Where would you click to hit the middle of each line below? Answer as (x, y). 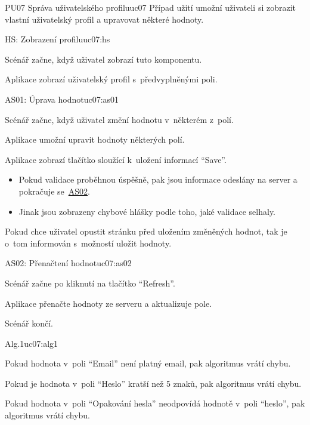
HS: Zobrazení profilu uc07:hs (58, 39)
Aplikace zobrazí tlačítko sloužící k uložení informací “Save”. (116, 159)
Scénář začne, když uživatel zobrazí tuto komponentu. (103, 59)
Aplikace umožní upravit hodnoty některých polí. (95, 139)
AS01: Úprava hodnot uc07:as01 (62, 99)
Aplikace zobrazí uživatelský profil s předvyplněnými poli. (111, 79)
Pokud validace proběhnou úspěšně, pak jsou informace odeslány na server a (158, 179)
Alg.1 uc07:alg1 (32, 343)
